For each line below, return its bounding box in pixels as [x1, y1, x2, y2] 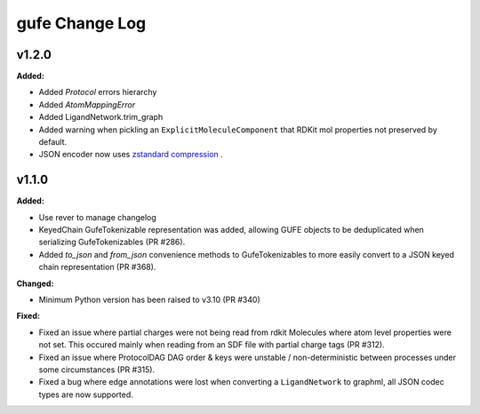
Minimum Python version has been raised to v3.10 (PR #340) [38, 294, 261, 306]
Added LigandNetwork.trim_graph [38, 112, 164, 123]
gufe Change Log [16, 13, 147, 33]
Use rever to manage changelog [38, 211, 157, 222]
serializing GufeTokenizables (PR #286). [38, 236, 186, 248]
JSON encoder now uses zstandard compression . [38, 149, 224, 160]
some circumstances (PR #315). [38, 364, 156, 375]
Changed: [16, 278, 54, 289]
